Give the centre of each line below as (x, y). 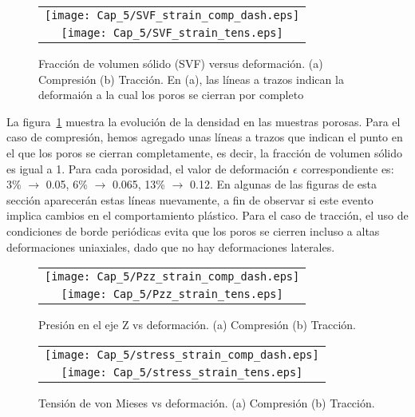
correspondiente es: (348, 168)
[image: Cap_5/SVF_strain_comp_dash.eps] (172, 15)
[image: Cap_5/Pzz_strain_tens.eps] (172, 294)
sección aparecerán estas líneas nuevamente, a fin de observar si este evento (190, 199)
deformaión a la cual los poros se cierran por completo (171, 95)
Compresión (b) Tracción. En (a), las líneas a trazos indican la (191, 79)
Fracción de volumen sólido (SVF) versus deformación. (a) (181, 63)
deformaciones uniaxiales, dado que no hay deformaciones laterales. (171, 246)
